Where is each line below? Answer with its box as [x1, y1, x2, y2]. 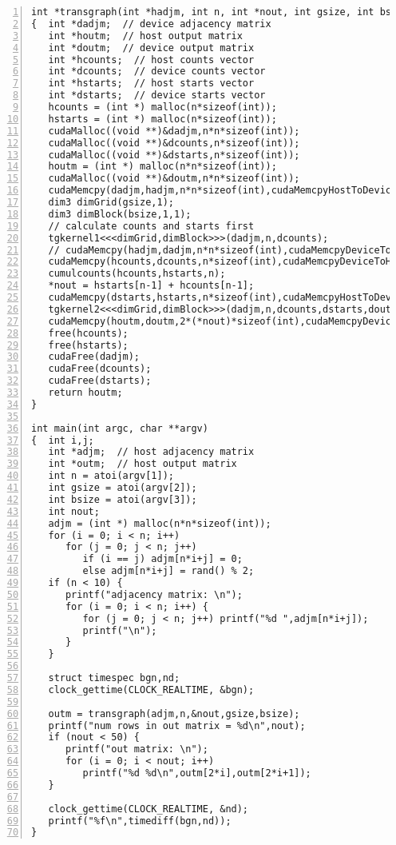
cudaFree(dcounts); [48, 363, 152, 375]
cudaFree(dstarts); [48, 375, 152, 387]
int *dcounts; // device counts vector [48, 66, 266, 78]
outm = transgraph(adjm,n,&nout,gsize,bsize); [48, 707, 300, 719]
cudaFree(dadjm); [48, 351, 141, 363]
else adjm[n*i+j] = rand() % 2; [82, 565, 255, 577]
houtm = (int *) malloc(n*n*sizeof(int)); [48, 161, 277, 173]
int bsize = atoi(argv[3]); [48, 493, 197, 505]
